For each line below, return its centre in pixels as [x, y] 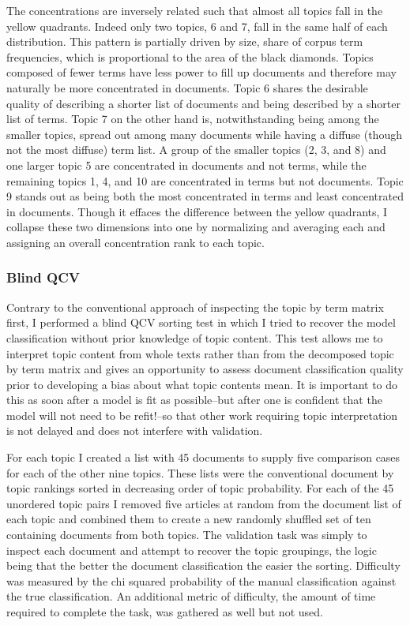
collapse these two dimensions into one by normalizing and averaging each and [196, 227]
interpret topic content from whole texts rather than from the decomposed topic [200, 353]
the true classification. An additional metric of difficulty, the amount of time [191, 596]
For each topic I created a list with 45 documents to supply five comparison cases [203, 457]
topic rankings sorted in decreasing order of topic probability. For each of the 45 [200, 488]
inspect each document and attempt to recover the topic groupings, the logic [192, 550]
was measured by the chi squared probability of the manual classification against [201, 580]
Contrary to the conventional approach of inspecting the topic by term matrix [195, 307]
